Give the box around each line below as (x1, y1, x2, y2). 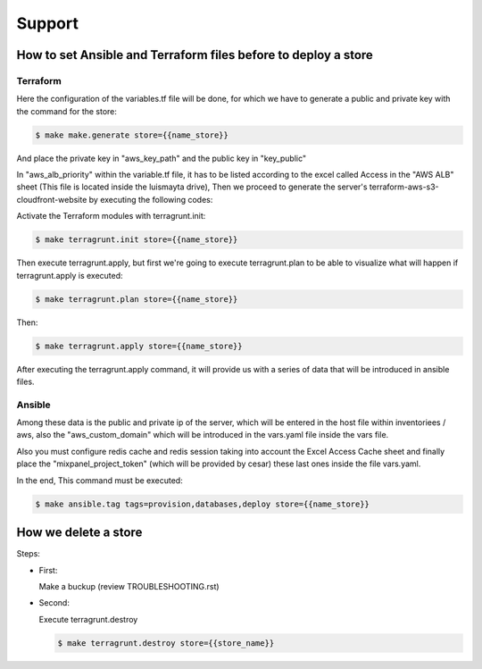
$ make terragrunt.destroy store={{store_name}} (57, 638, 275, 648)
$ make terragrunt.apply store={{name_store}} (35, 340, 243, 351)
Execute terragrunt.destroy (38, 614, 138, 624)
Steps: (16, 548, 40, 559)
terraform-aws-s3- (369, 181, 439, 192)
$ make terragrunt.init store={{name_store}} (35, 235, 238, 245)
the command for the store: (16, 105, 118, 116)
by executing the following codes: (88, 194, 213, 205)
